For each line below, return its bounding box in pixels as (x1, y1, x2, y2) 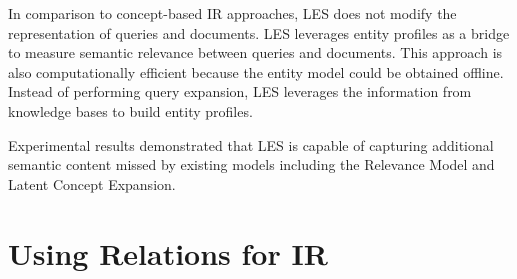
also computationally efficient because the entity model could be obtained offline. (8, 61, 504, 82)
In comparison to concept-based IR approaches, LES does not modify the (8, 3, 457, 23)
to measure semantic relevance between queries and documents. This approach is (8, 42, 503, 63)
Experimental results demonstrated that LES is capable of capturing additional (8, 134, 494, 155)
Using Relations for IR (8, 232, 328, 273)
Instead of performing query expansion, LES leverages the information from (8, 81, 472, 102)
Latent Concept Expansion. (8, 173, 176, 194)
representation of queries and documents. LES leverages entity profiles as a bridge (8, 22, 510, 43)
